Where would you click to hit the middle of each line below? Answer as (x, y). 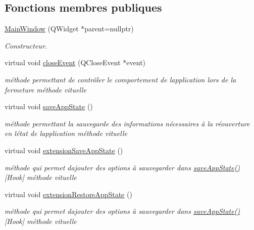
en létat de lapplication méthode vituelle (66, 133)
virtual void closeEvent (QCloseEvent (63, 62)
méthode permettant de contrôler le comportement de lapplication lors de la (120, 79)
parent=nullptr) (109, 29)
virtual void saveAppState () (49, 106)
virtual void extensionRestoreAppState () (68, 194)
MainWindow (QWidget (42, 29)
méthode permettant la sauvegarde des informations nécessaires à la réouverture (127, 123)
